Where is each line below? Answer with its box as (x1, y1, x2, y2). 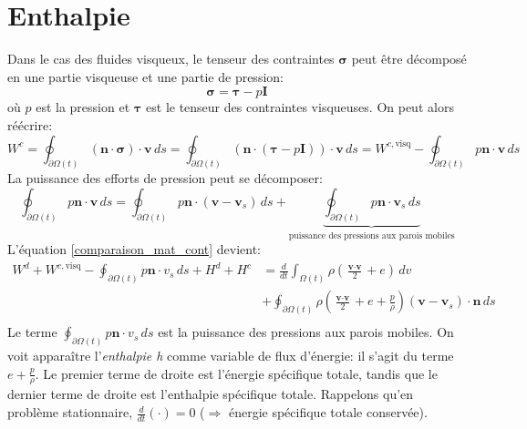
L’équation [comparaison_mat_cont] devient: (7, 240, 262, 259)
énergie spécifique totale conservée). (228, 403, 428, 422)
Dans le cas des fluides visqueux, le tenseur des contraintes (7, 49, 335, 68)
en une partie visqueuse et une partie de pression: (7, 66, 284, 86)
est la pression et (36, 97, 130, 117)
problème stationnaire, (7, 403, 133, 422)
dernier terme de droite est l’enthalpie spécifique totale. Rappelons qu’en (7, 384, 414, 403)
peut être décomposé (351, 49, 467, 68)
